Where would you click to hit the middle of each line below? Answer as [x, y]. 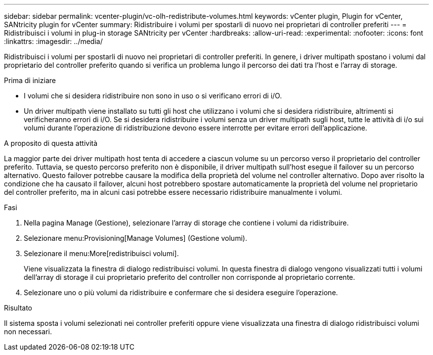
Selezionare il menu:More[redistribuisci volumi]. [101, 253]
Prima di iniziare [30, 80]
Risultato [18, 308]
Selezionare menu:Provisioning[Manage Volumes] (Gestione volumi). [135, 238]
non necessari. [28, 332]
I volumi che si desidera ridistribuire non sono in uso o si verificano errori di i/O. [153, 96]
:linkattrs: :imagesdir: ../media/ [53, 41]
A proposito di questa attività [51, 143]
